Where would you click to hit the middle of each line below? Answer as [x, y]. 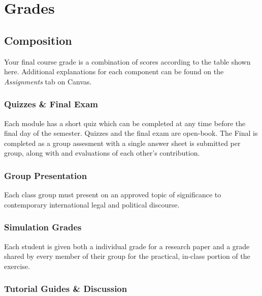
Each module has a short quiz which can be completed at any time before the [125, 123]
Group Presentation [46, 175]
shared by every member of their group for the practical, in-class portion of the [127, 256]
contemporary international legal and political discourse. [92, 204]
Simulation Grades [43, 227]
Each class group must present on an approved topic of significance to [113, 195]
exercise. [17, 266]
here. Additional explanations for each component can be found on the [114, 71]
